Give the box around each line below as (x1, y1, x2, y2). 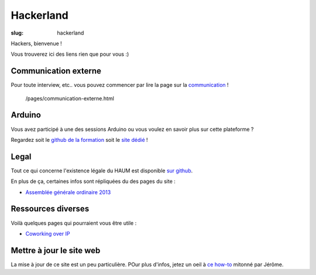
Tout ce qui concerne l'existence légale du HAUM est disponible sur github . (11, 167, 193, 174)
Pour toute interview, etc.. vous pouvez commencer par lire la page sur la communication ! (11, 82, 229, 89)
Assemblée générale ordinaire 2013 (25, 188, 111, 196)
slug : (11, 29, 23, 36)
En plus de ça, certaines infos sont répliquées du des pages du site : (11, 178, 176, 185)
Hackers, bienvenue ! (11, 40, 63, 47)
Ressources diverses (11, 204, 90, 214)
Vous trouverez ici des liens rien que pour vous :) (11, 50, 129, 58)
